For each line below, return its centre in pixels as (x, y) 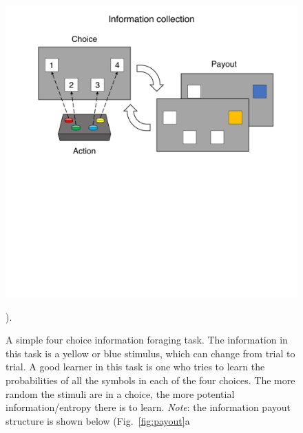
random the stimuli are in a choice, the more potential (120, 393)
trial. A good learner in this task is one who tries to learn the (135, 367)
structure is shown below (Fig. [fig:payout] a (98, 420)
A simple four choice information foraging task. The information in (147, 340)
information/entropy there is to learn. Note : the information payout (148, 407)
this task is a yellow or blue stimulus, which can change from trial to (150, 353)
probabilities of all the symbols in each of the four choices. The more (150, 380)
